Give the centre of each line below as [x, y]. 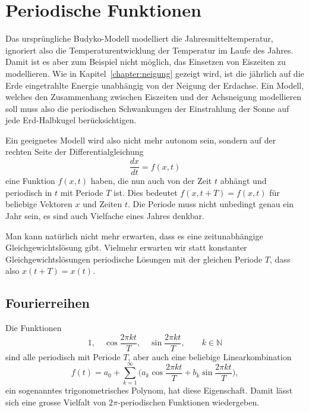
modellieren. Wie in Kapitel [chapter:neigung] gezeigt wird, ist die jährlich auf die [155, 73]
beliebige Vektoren [39, 204]
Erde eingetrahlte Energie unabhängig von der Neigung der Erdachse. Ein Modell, [155, 85]
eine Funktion [30, 181]
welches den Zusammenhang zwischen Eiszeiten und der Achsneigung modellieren [154, 97]
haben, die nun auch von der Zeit [151, 181]
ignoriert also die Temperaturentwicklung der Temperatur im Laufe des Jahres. [149, 50]
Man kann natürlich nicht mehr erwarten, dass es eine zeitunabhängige [134, 235]
